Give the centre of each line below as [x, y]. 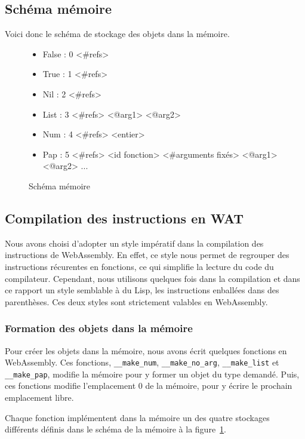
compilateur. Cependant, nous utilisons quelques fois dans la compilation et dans [152, 278]
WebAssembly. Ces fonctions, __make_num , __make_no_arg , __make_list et [142, 362]
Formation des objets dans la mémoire [99, 328]
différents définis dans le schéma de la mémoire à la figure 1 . [115, 429]
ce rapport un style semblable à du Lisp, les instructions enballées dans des [142, 290]
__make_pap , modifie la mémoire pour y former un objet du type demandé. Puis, [152, 374]
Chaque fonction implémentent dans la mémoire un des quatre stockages [137, 417]
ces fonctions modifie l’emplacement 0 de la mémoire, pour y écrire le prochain [149, 386]
